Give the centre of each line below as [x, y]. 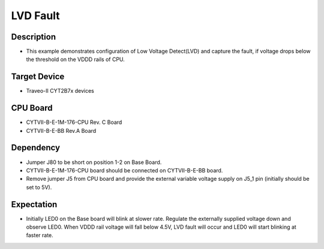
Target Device [38, 77]
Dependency [35, 148]
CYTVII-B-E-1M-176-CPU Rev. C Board [74, 122]
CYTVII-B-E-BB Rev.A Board [61, 130]
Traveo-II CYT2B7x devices [60, 91]
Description [34, 37]
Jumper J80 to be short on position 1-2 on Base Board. [94, 162]
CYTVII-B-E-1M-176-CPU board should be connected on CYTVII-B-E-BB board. [124, 170]
